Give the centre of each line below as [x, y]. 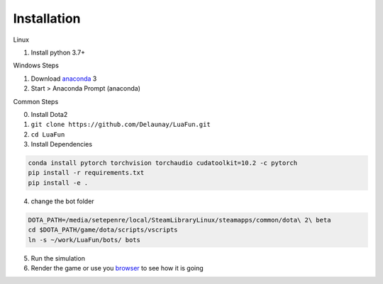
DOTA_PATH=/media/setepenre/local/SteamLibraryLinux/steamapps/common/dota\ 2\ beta [179, 220]
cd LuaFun [48, 134]
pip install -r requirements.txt [86, 173]
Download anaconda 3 [64, 79]
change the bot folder [63, 201]
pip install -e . [58, 183]
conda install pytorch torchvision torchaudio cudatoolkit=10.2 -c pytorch [163, 163]
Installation [47, 18]
